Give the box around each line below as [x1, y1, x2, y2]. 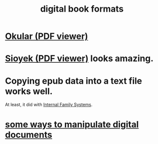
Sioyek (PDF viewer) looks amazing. [5, 53, 154, 64]
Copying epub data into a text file [5, 75, 142, 86]
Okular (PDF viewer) [5, 31, 88, 42]
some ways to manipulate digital [5, 119, 139, 130]
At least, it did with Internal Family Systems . [5, 102, 93, 108]
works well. [5, 86, 53, 97]
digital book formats [40, 3, 124, 15]
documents [5, 129, 53, 140]
